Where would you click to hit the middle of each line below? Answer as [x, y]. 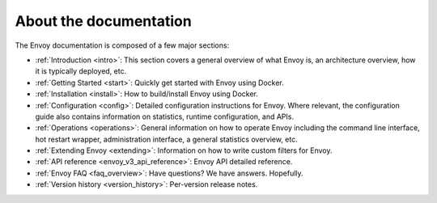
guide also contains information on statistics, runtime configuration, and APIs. [165, 116]
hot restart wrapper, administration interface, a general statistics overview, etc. [167, 139]
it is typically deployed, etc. [81, 71]
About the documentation [103, 21]
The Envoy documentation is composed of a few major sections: [122, 45]
